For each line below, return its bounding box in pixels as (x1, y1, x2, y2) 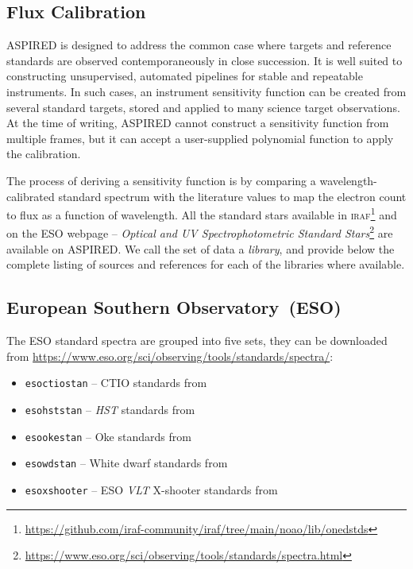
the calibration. (6, 145, 81, 162)
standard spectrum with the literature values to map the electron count (58, 188, 407, 204)
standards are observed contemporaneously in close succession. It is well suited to (6, 52, 403, 68)
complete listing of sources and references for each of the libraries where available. (6, 256, 405, 273)
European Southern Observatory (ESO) (6, 295, 342, 319)
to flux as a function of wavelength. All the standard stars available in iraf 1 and (6, 204, 397, 223)
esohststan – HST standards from (25, 401, 195, 417)
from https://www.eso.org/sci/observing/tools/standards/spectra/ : (6, 347, 334, 364)
